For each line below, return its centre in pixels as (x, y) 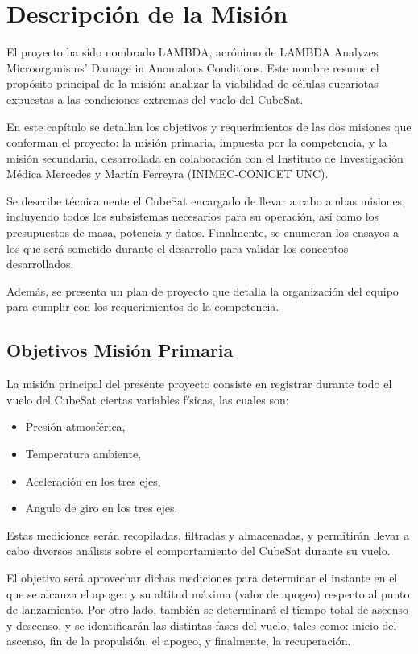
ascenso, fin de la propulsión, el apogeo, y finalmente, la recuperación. (179, 641)
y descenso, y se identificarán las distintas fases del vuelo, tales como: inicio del (202, 625)
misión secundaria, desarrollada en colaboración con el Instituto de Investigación (205, 157)
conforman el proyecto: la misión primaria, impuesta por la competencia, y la (197, 142)
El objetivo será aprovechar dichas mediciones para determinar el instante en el (202, 577)
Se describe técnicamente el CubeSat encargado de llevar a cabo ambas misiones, (206, 200)
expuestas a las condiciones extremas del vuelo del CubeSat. (155, 99)
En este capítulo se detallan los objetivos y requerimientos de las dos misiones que (209, 126)
